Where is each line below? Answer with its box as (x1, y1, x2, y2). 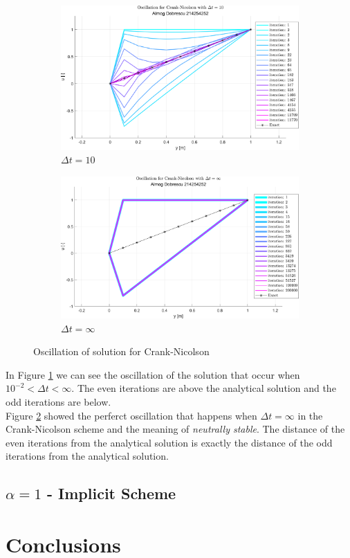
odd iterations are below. (6, 395, 111, 409)
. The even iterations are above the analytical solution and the (71, 381, 336, 395)
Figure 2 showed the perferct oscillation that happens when (6, 408, 257, 422)
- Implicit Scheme (46, 483, 176, 504)
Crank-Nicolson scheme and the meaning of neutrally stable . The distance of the (6, 422, 345, 436)
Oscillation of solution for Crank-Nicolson (33, 344, 210, 359)
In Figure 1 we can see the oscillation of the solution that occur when (6, 367, 300, 381)
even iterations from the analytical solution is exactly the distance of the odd (6, 435, 333, 449)
